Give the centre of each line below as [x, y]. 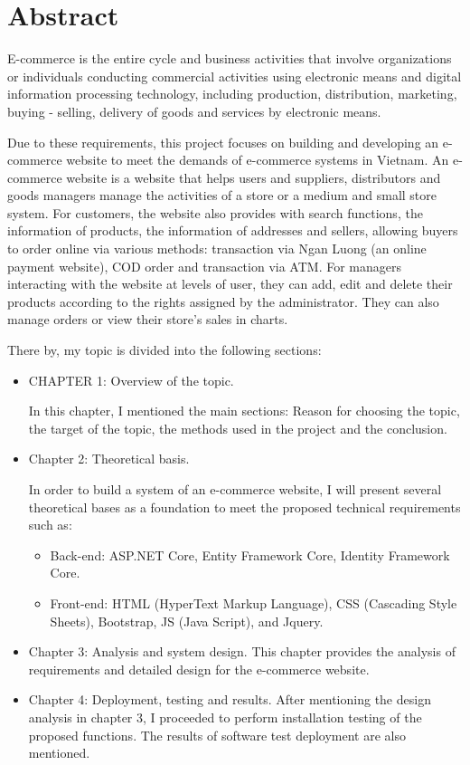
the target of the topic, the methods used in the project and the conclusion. [238, 428]
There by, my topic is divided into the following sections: [164, 350]
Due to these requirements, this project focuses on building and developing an [223, 142]
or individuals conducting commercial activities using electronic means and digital [235, 76]
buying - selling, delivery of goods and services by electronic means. [194, 111]
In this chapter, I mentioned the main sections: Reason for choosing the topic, [244, 411]
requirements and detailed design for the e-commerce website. [199, 669]
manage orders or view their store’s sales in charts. [148, 319]
